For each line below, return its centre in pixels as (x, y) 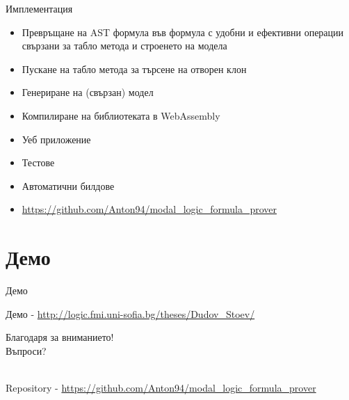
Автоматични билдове (68, 185)
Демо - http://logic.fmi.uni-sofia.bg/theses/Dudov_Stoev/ (130, 313)
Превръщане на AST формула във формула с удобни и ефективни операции (183, 32)
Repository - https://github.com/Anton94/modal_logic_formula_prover (161, 388)
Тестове (38, 162)
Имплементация (39, 8)
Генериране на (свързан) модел (88, 92)
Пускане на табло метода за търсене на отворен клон (134, 69)
